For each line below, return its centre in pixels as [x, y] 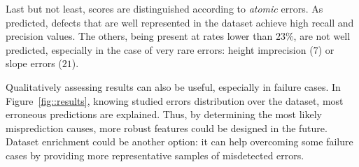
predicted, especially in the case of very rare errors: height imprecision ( [160, 49]
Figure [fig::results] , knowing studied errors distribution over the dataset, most [175, 100]
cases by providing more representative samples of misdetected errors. [155, 155]
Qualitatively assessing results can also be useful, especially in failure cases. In [173, 86]
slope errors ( [34, 63]
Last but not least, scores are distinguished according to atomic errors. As [164, 8]
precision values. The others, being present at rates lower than [139, 36]
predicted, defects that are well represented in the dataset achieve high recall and [180, 22]
